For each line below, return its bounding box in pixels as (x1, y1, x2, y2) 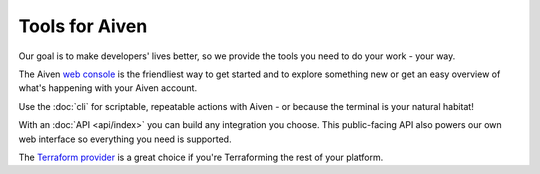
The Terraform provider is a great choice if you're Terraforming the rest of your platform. (18, 151, 384, 163)
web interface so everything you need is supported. (18, 133, 232, 145)
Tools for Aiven (18, 15, 148, 37)
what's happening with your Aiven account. (18, 82, 198, 94)
